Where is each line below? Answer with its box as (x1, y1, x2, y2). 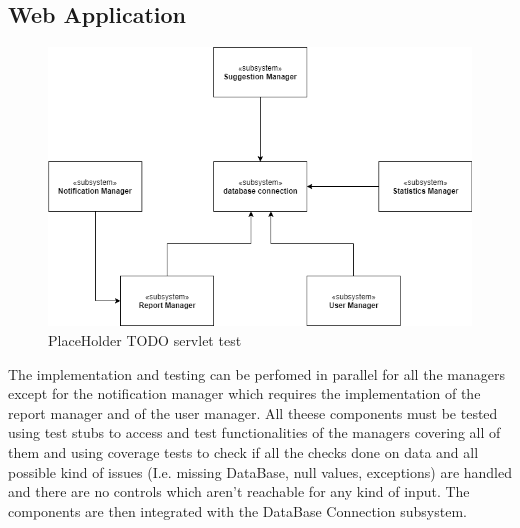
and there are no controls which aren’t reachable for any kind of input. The (8, 481, 470, 502)
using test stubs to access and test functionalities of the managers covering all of (8, 422, 501, 443)
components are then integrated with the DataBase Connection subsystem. (8, 500, 467, 521)
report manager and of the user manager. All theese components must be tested (8, 402, 498, 423)
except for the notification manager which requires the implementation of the (8, 383, 481, 404)
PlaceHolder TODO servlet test (48, 329, 242, 350)
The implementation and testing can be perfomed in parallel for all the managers (8, 363, 505, 384)
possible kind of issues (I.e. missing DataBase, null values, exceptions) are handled (8, 461, 513, 482)
